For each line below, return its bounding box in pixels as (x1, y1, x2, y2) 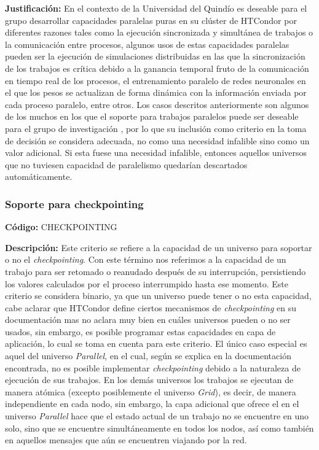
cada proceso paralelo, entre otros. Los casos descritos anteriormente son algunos (5, 98, 309, 111)
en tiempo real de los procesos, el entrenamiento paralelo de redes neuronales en (5, 74, 306, 87)
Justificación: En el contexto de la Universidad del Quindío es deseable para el (5, 2, 307, 14)
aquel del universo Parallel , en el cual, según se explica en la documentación (5, 349, 291, 362)
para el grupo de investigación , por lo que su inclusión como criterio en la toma (5, 122, 307, 134)
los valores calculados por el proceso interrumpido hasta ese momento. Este (5, 277, 288, 290)
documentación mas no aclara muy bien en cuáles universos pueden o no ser (5, 313, 291, 326)
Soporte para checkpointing (5, 196, 144, 211)
